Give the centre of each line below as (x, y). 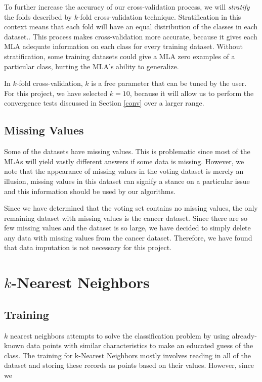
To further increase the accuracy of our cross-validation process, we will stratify (127, 7)
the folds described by (38, 16)
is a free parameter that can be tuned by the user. (169, 83)
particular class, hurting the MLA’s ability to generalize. (92, 66)
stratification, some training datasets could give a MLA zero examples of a (120, 56)
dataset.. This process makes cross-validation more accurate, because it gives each (131, 36)
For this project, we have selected (56, 93)
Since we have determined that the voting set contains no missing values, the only (131, 208)
